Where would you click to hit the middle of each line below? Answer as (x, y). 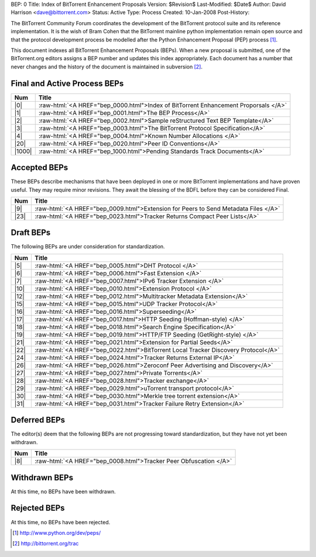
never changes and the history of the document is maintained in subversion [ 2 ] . (107, 67)
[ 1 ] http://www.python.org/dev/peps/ (57, 532)
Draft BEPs (31, 233)
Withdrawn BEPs (42, 477)
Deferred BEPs (38, 420)
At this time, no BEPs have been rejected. (61, 522)
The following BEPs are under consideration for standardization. (88, 247)
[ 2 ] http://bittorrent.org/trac (46, 544)
